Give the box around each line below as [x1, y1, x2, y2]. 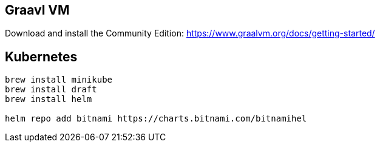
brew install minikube [5, 75, 113, 85]
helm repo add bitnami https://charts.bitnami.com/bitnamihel [5, 114, 307, 124]
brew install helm [5, 94, 92, 104]
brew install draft [5, 84, 97, 95]
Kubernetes [5, 49, 78, 64]
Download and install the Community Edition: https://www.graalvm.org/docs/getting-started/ [5, 28, 375, 39]
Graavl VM [5, 2, 70, 18]
